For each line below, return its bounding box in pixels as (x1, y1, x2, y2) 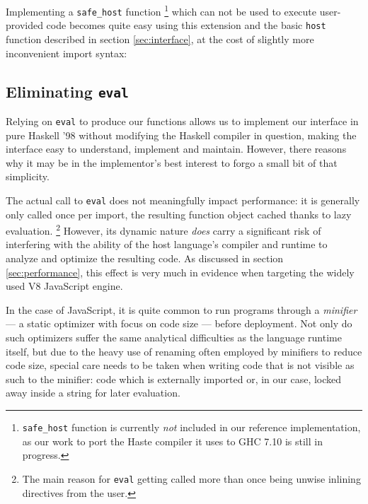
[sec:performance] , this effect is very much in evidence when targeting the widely (6, 264, 355, 279)
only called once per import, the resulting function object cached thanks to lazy (6, 206, 352, 221)
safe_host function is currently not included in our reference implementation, (22, 420, 361, 434)
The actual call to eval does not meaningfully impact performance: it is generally (6, 192, 360, 207)
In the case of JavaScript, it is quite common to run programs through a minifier (6, 302, 357, 317)
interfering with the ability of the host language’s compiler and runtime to (6, 237, 328, 252)
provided (6, 18, 43, 33)
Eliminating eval (6, 80, 129, 102)
